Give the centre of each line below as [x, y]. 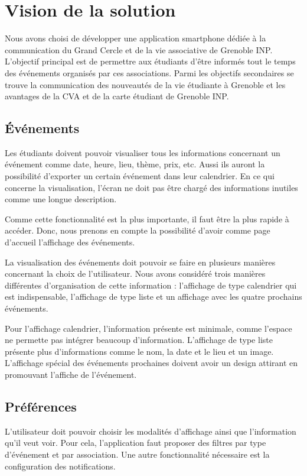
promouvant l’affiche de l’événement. [71, 374]
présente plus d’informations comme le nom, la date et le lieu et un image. [139, 351]
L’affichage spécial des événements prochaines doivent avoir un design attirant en [151, 363]
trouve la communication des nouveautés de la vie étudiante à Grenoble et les [145, 84]
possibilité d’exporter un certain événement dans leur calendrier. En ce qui [140, 176]
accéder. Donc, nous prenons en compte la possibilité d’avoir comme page [138, 230]
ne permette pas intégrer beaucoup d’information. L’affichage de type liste [139, 340]
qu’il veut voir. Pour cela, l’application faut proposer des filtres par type [135, 443]
